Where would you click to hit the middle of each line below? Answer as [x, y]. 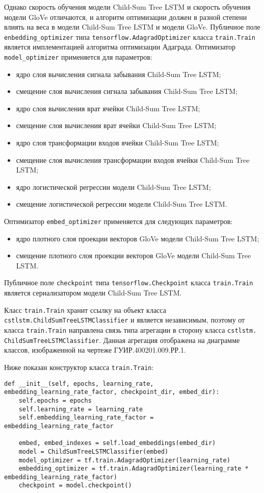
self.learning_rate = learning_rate [81, 409]
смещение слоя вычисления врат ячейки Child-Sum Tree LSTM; [116, 125]
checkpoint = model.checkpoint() [75, 486]
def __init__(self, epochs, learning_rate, [79, 384]
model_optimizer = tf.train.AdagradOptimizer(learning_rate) [124, 460]
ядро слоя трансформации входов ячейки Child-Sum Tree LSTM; [117, 143]
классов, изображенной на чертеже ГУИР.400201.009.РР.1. [95, 350]
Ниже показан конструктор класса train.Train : [79, 367]
